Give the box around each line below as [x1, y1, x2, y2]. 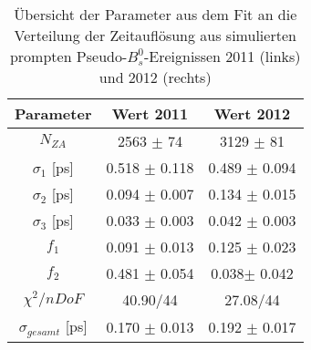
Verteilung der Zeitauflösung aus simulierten [14, 25, 296, 46]
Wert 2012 [213, 103, 291, 124]
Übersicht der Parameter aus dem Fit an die [14, 4, 297, 25]
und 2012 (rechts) [98, 67, 212, 87]
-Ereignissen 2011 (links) [143, 46, 301, 67]
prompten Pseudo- [9, 46, 128, 67]
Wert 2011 [111, 103, 189, 124]
